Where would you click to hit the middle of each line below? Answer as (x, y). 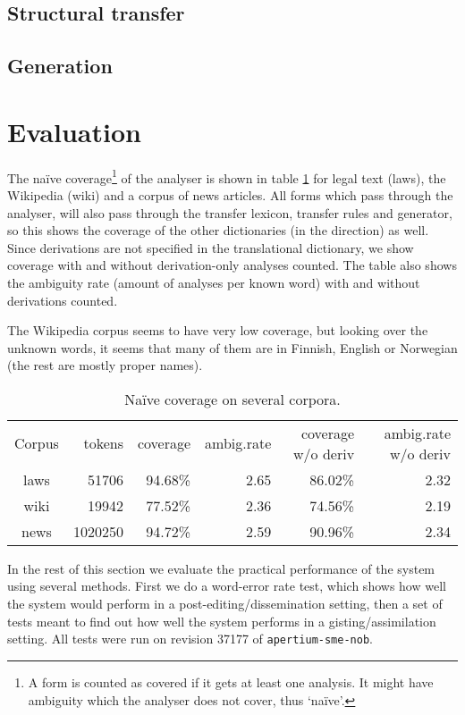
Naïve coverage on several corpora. (232, 399)
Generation (60, 66)
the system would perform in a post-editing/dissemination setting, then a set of (225, 604)
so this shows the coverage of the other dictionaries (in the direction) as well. (218, 230)
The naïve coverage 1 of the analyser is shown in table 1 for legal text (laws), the (227, 176)
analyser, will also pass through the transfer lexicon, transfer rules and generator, (230, 212)
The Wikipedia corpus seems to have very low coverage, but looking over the (218, 330)
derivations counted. (63, 300)
